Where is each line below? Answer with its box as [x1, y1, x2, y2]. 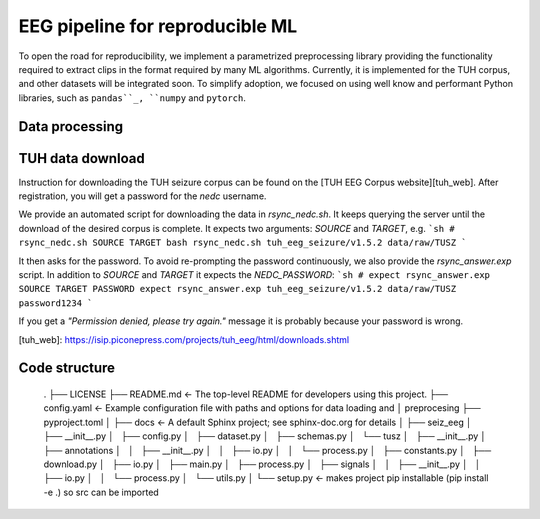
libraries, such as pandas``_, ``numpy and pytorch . [18, 91, 247, 104]
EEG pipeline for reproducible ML [18, 15, 298, 37]
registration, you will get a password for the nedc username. [18, 190, 267, 202]
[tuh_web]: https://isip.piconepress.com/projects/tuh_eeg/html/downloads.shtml [18, 333, 350, 345]
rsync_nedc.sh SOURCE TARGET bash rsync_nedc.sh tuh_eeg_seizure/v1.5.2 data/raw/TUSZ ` [18, 237, 467, 249]
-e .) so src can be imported [43, 486, 159, 498]
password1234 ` [18, 297, 94, 309]
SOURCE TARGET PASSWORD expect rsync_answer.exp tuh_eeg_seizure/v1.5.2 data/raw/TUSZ [18, 283, 457, 295]
